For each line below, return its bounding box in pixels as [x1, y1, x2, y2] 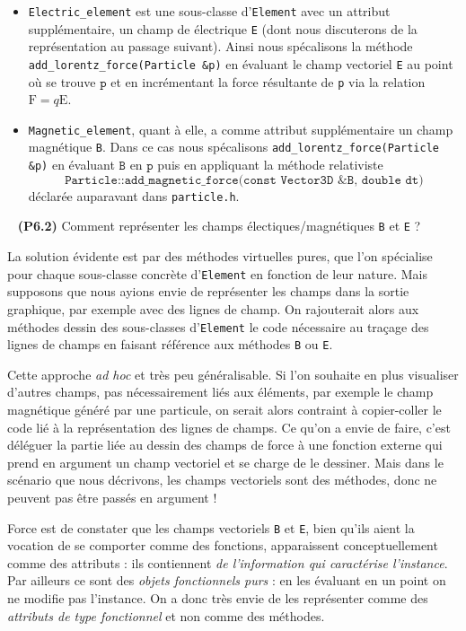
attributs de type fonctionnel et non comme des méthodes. [7, 606, 325, 625]
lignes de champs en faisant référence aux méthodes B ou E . [7, 335, 333, 354]
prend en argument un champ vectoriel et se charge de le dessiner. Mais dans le [7, 452, 444, 471]
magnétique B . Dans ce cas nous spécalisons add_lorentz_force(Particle [28, 137, 440, 156]
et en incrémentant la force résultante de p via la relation [110, 72, 426, 91]
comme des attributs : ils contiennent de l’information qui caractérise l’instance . [7, 553, 448, 572]
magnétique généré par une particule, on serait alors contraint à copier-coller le [7, 400, 442, 419]
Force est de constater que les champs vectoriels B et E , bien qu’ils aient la [7, 518, 415, 537]
